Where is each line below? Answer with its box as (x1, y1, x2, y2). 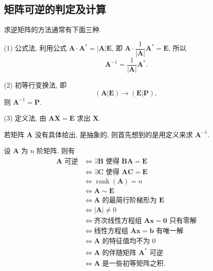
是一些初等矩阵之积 (102, 260, 164, 267)
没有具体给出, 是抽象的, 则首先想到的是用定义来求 (35, 129, 193, 139)
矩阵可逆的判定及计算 (4, 1, 106, 17)
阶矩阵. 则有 (36, 145, 75, 156)
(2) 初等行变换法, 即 (4, 79, 67, 90)
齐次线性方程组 (94, 217, 142, 225)
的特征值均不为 (102, 238, 150, 245)
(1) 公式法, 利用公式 (4, 43, 67, 53)
